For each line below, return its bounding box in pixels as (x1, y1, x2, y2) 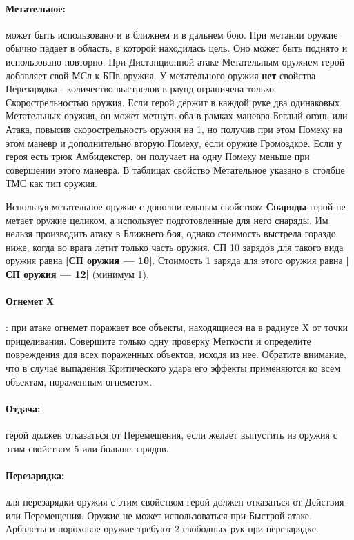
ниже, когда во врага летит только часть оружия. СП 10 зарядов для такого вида (6, 239, 344, 254)
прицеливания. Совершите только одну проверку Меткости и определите (6, 333, 311, 348)
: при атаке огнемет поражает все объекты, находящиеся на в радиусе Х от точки (6, 320, 348, 334)
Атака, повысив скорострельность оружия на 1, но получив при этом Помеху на (6, 121, 343, 136)
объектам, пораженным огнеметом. (6, 374, 153, 388)
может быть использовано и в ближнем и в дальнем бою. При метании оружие (6, 27, 338, 41)
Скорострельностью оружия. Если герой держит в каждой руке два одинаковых (6, 94, 340, 109)
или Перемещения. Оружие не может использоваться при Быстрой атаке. (6, 508, 312, 522)
